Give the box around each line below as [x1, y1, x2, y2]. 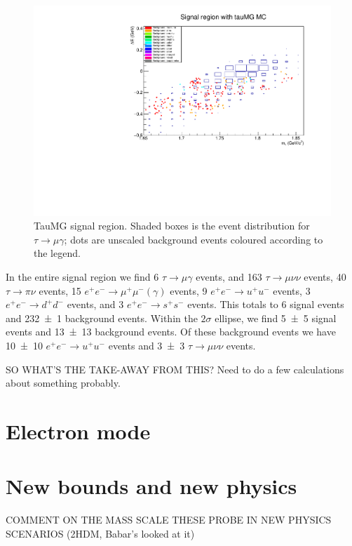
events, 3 [273, 283, 311, 298]
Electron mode [6, 416, 151, 445]
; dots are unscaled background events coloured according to [64, 232, 323, 246]
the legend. [34, 246, 81, 260]
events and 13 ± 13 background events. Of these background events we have [6, 324, 336, 339]
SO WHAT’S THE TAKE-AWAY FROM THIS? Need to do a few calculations [6, 361, 344, 376]
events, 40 [304, 269, 346, 284]
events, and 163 [196, 269, 262, 284]
